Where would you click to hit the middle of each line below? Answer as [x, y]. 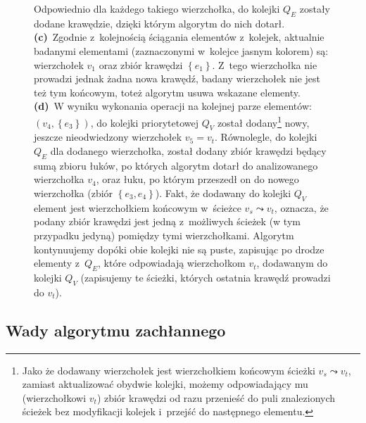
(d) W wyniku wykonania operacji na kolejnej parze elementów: [173, 106]
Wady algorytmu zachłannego [116, 330]
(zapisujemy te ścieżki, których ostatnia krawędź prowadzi [206, 277]
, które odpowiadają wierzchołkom [172, 263]
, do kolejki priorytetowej [144, 122]
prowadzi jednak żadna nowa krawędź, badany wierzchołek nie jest [177, 78]
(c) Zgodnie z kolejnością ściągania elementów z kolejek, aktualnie [179, 37]
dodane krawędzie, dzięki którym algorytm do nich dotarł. [159, 23]
